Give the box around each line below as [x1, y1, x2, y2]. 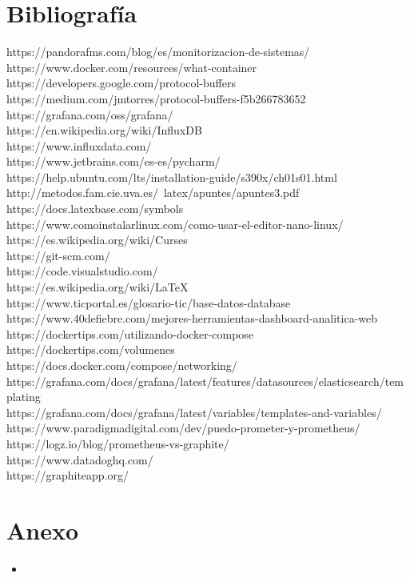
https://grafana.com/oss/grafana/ [6, 106, 173, 122]
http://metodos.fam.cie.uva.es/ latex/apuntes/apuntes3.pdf [6, 184, 300, 201]
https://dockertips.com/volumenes [6, 341, 175, 358]
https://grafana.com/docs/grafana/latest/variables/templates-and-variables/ [6, 403, 382, 420]
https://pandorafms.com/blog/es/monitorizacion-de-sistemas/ [6, 43, 310, 60]
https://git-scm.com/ [6, 247, 110, 263]
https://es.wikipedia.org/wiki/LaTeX [6, 279, 189, 295]
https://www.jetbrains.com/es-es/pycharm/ [6, 153, 221, 170]
